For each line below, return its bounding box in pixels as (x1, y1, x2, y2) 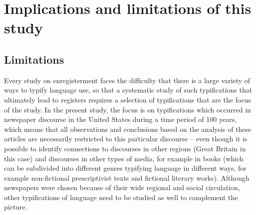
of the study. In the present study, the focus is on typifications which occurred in (4, 104, 251, 114)
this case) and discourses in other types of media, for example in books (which (4, 153, 244, 163)
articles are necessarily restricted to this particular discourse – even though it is (4, 133, 248, 144)
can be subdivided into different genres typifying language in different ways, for (4, 163, 247, 173)
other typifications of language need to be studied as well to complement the (4, 192, 238, 202)
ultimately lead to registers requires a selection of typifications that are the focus (4, 94, 251, 105)
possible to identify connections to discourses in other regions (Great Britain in (4, 143, 246, 153)
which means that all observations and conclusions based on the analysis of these (4, 123, 252, 134)
